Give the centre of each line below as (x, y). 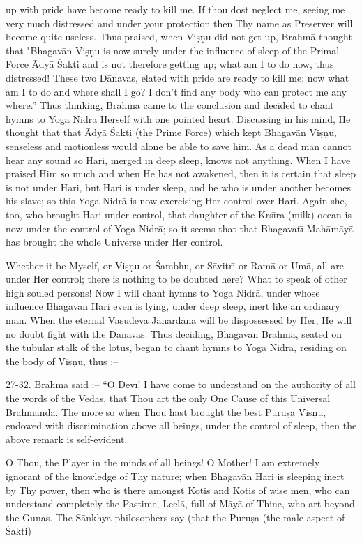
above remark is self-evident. (67, 439)
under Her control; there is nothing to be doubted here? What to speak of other (176, 279)
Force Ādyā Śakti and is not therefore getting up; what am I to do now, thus (170, 64)
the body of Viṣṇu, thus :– (62, 360)
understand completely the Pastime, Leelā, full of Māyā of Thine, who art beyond (180, 504)
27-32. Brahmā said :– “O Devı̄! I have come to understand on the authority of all (181, 384)
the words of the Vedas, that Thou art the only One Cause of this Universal (168, 398)
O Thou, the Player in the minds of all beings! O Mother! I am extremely (163, 462)
